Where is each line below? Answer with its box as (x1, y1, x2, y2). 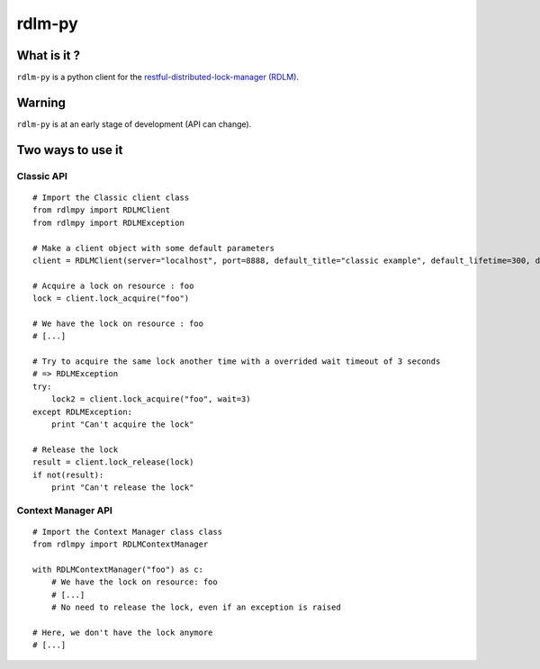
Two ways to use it (16, 142, 123, 158)
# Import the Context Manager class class (32, 527, 223, 537)
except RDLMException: (32, 406, 133, 417)
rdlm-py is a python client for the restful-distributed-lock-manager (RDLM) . (16, 72, 300, 83)
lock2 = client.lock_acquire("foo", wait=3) (50, 394, 251, 404)
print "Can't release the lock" (50, 482, 194, 493)
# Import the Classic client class (32, 192, 190, 203)
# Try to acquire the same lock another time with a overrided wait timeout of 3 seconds (32, 357, 441, 366)
